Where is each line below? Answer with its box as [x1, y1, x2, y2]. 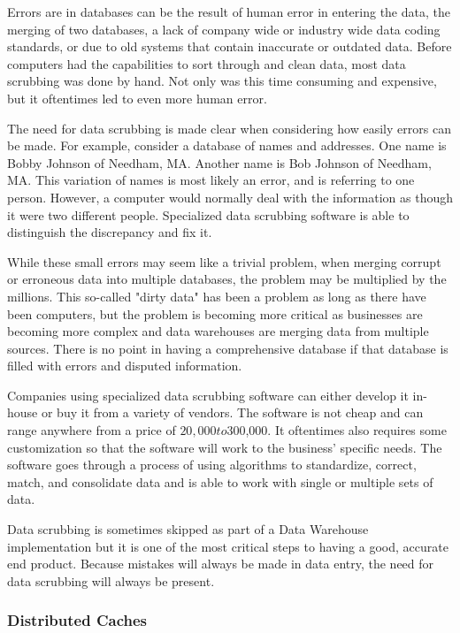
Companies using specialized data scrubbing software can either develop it [7, 385, 409, 404]
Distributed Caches [7, 609, 147, 631]
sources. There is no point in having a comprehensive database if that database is [7, 339, 448, 357]
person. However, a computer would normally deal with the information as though [7, 187, 453, 206]
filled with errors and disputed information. [7, 356, 242, 375]
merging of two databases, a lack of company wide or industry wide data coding [7, 19, 441, 38]
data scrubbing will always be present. [7, 571, 215, 590]
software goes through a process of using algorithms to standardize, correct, [7, 455, 417, 474]
